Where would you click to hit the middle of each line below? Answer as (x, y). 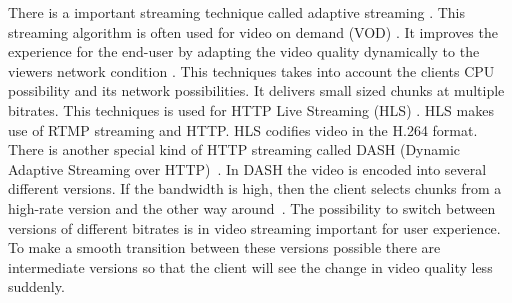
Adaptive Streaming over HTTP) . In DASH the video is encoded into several (247, 168)
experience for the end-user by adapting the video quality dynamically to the (244, 51)
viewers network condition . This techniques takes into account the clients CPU (251, 70)
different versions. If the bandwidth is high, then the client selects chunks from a (255, 188)
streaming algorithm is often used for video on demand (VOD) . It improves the (253, 31)
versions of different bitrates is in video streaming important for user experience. (254, 227)
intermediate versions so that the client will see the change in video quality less (250, 266)
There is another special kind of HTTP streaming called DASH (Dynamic (234, 149)
